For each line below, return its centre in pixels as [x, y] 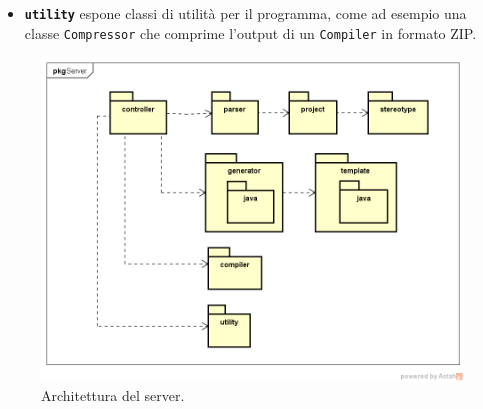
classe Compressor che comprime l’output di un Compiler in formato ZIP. [250, 32]
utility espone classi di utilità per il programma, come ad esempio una [245, 13]
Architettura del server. [113, 395]
